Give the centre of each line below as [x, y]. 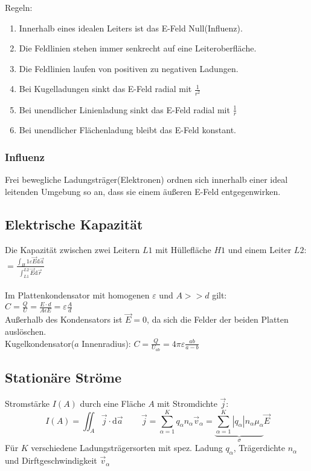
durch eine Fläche [113, 403]
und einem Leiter [260, 249]
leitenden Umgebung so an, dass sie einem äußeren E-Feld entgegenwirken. [143, 191]
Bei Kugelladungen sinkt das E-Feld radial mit [105, 89]
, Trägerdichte [259, 448]
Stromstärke [27, 403]
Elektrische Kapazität [74, 224]
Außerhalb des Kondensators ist [64, 319]
